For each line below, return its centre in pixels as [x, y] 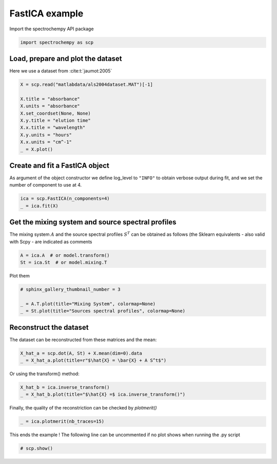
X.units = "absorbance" [50, 106]
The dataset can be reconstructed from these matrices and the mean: [83, 340]
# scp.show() [37, 449]
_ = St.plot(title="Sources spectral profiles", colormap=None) [103, 311]
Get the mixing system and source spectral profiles [93, 222]
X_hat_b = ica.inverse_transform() [65, 387]
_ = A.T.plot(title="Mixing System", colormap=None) [88, 304]
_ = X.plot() [37, 149]
